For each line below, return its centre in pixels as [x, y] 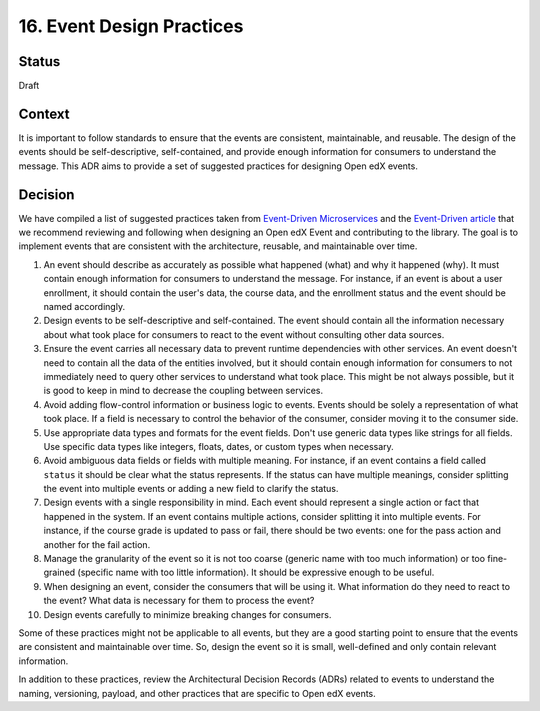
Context [44, 113]
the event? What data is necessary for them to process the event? [179, 601]
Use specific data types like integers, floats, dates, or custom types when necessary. [218, 446]
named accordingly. [84, 306]
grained [59, 572]
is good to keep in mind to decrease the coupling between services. [183, 391]
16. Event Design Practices [131, 26]
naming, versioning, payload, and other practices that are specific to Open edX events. [197, 693]
